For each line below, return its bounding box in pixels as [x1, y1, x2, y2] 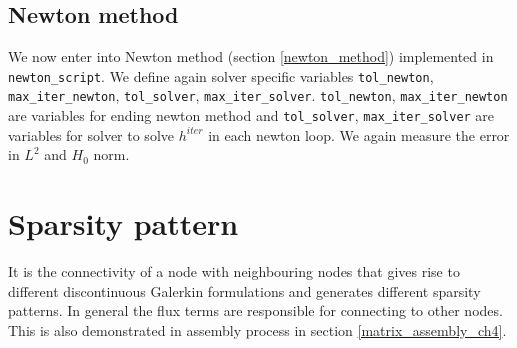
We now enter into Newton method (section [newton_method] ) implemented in [8, 46, 494, 67]
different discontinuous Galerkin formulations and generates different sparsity [8, 280, 481, 301]
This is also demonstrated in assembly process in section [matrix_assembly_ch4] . [8, 319, 507, 340]
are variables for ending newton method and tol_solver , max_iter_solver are [8, 105, 495, 126]
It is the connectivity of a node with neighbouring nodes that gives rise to [8, 261, 460, 282]
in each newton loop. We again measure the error [208, 124, 510, 145]
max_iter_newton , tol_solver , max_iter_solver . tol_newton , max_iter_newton [8, 85, 508, 106]
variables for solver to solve [8, 124, 174, 145]
